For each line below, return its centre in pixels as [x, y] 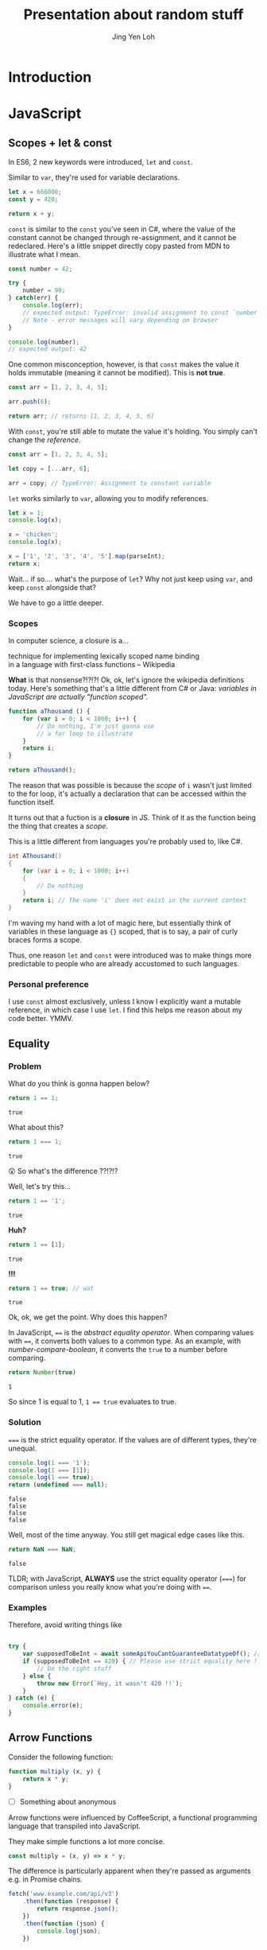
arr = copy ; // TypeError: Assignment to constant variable [110, 483]
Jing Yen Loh [133, 37]
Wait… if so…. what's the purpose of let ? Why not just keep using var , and [130, 579]
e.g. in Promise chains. [46, 1879]
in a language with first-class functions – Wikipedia [92, 665]
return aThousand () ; [43, 770]
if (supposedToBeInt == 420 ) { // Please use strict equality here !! [142, 1661]
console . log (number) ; [44, 342]
